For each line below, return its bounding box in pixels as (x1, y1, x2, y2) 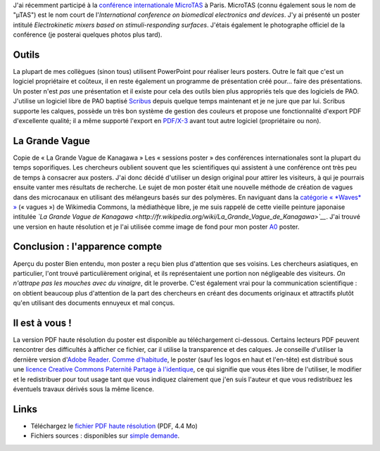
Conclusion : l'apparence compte (13, 241, 162, 253)
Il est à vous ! (13, 317, 72, 329)
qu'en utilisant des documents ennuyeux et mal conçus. (13, 299, 175, 307)
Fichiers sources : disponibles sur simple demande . (30, 431, 179, 440)
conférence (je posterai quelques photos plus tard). (13, 30, 163, 39)
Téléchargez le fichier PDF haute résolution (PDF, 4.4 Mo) (30, 421, 198, 430)
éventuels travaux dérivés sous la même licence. (13, 385, 155, 393)
